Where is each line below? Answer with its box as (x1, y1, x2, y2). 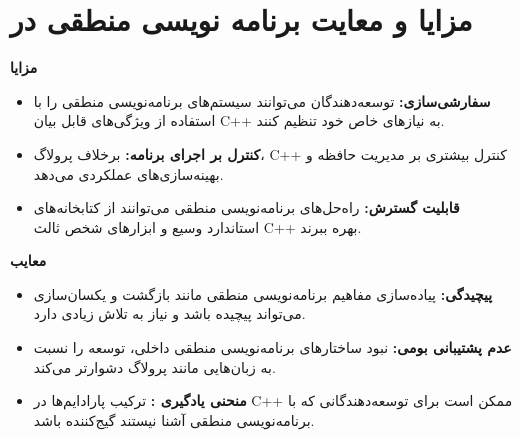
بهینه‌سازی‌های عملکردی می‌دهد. (33, 163, 224, 184)
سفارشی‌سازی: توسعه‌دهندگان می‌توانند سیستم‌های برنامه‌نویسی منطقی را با (33, 90, 491, 111)
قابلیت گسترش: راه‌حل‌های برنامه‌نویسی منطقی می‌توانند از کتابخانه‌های (33, 197, 460, 218)
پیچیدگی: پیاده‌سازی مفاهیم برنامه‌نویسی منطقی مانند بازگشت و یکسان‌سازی (33, 283, 493, 304)
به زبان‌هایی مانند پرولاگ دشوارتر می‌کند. (33, 356, 276, 377)
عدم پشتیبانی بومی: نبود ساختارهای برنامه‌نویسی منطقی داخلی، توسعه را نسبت (33, 337, 512, 358)
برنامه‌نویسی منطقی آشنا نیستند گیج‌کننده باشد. (33, 409, 315, 430)
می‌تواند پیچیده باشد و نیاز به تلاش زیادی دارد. (33, 303, 306, 324)
